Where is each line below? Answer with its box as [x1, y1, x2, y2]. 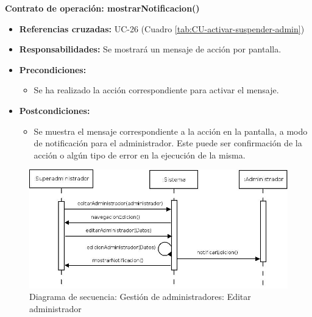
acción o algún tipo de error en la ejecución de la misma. [34, 148, 246, 161]
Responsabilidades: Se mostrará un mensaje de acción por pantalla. [19, 43, 282, 55]
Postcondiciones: [19, 104, 90, 116]
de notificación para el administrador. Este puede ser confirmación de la [34, 137, 302, 149]
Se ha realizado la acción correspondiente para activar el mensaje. [34, 84, 279, 96]
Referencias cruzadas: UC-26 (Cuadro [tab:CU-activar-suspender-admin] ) [19, 22, 305, 35]
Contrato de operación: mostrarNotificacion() [5, 2, 200, 14]
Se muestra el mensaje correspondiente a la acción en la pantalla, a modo [34, 124, 308, 137]
